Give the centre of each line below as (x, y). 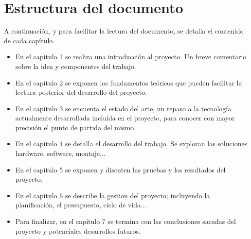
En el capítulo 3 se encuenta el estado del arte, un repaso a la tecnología (123, 108)
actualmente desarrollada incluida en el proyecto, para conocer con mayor (125, 118)
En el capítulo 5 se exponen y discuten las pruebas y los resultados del (120, 169)
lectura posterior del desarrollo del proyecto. (81, 92)
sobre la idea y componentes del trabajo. (76, 66)
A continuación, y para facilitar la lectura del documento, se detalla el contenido (124, 31)
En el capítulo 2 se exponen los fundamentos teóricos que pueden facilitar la (129, 82)
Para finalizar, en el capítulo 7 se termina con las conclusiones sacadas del (125, 221)
